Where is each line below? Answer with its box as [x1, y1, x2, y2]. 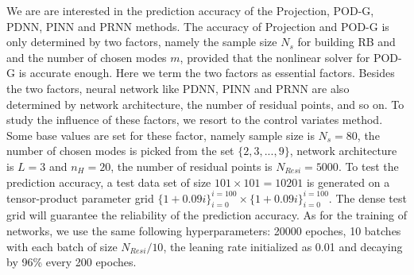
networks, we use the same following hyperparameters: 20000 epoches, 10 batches [6, 223, 401, 239]
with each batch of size [6, 238, 118, 254]
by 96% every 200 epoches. [6, 254, 137, 270]
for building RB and [297, 33, 396, 50]
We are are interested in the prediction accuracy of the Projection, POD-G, [6, 2, 374, 18]
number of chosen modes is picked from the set [6, 142, 234, 159]
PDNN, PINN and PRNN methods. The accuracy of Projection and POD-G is [6, 17, 389, 34]
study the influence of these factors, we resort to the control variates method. [6, 111, 383, 128]
